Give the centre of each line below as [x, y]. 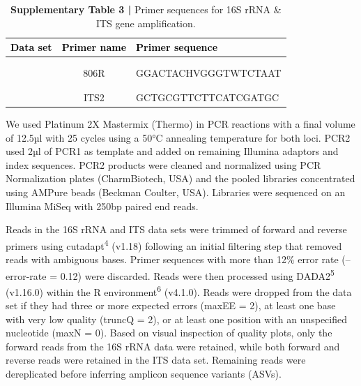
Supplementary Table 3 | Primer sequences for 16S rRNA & [146, 9]
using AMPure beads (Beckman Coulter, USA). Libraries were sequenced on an [176, 192]
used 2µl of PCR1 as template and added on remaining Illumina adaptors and [172, 151]
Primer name [94, 47]
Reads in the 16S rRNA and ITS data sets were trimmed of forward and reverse [176, 229]
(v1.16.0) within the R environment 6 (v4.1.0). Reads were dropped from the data [179, 290]
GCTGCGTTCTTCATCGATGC [208, 97]
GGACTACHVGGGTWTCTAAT [209, 72]
